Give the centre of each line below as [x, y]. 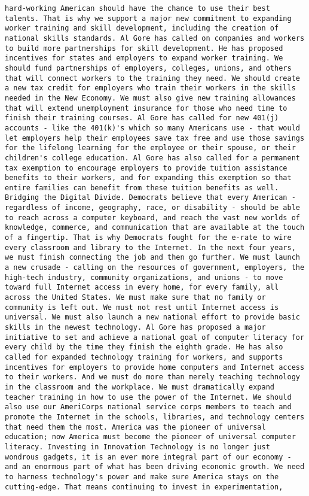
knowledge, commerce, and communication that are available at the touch [155, 228]
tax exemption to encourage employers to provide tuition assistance [146, 168]
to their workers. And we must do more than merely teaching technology [152, 377]
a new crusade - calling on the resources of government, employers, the [155, 268]
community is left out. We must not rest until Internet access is [142, 307]
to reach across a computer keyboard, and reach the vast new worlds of [152, 217]
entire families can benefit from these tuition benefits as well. [142, 188]
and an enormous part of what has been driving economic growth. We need [155, 467]
